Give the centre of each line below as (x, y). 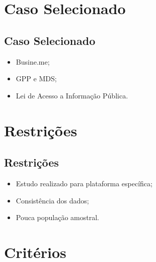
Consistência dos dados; (52, 200)
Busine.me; (33, 61)
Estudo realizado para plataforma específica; (84, 183)
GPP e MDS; (36, 78)
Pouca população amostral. (58, 217)
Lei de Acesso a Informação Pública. (72, 95)
